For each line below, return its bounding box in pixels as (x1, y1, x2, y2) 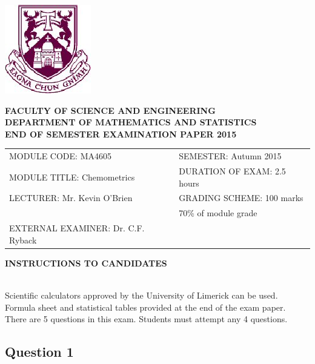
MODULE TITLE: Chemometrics (9, 170, 135, 183)
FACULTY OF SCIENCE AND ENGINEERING (5, 104, 216, 116)
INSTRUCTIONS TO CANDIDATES (5, 256, 167, 269)
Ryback (9, 233, 37, 246)
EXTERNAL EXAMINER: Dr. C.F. (9, 222, 145, 234)
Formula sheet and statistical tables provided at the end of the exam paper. (5, 300, 286, 313)
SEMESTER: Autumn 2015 (179, 150, 282, 162)
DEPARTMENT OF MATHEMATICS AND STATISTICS (5, 116, 257, 128)
